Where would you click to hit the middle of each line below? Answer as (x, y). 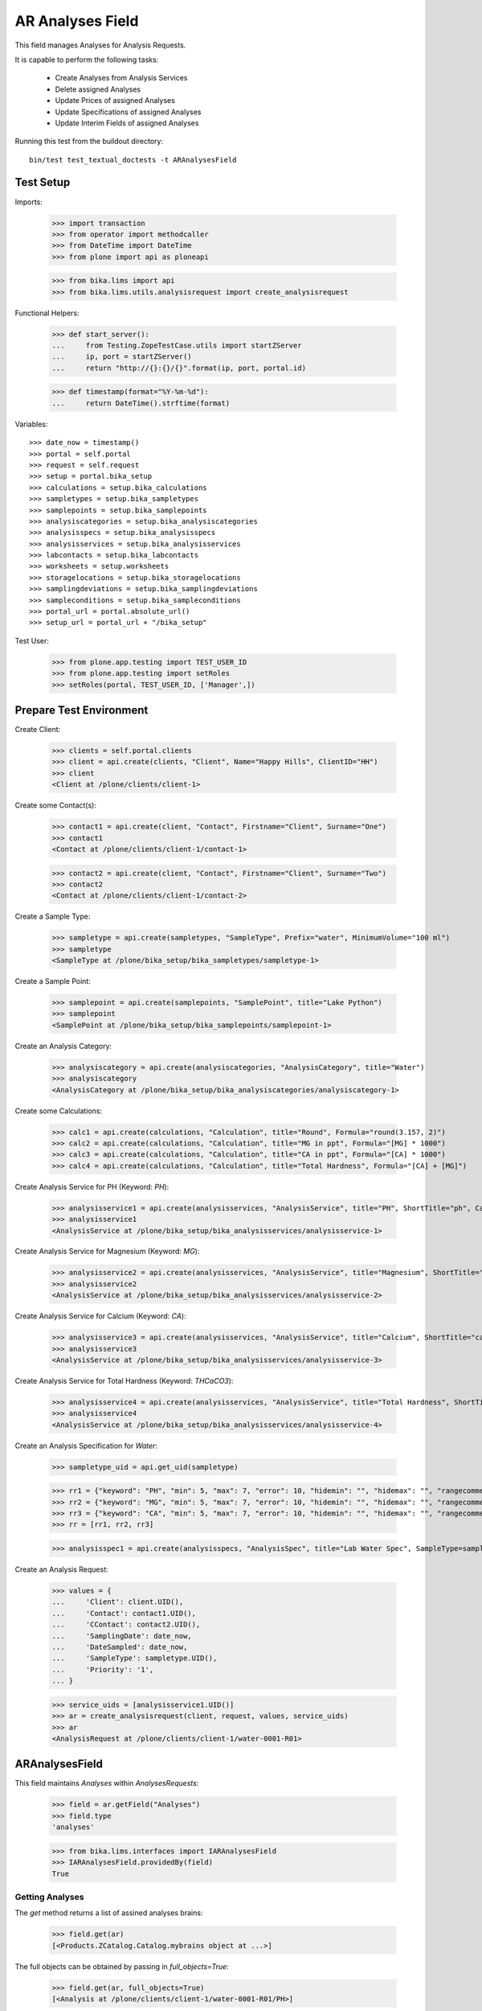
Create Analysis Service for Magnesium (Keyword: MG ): (107, 1252)
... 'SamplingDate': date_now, (122, 1636)
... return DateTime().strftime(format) (141, 403)
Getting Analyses (49, 1897)
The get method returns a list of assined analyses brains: (109, 1913)
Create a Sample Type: (53, 916)
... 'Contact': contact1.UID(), (124, 1613)
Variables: (31, 424)
